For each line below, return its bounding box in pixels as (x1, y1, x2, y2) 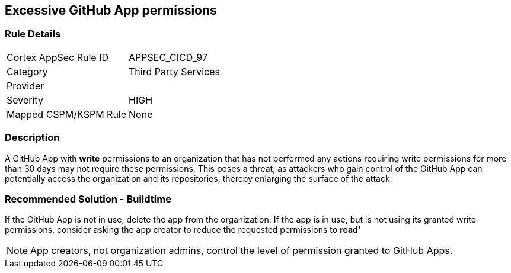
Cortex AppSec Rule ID (7, 51, 109, 63)
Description (5, 131, 60, 144)
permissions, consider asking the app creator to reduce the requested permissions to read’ (5, 224, 361, 235)
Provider (7, 79, 44, 92)
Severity (7, 94, 43, 106)
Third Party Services (129, 65, 220, 78)
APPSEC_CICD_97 (129, 51, 207, 63)
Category (7, 65, 48, 78)
